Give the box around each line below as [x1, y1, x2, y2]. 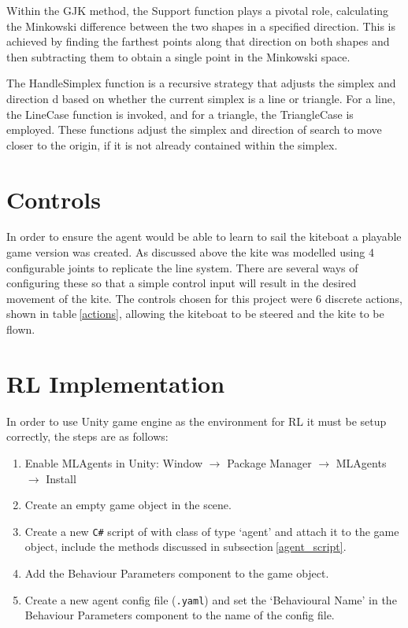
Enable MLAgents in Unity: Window [24, 454, 203, 471]
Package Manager [227, 454, 312, 471]
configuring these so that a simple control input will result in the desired [6, 275, 357, 291]
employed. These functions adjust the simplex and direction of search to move [6, 121, 382, 138]
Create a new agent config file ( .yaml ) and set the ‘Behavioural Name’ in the [24, 591, 397, 608]
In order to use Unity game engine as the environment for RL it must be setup [6, 412, 387, 429]
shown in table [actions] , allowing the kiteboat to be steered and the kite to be [6, 305, 384, 322]
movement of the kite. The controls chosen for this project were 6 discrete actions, [6, 290, 402, 306]
